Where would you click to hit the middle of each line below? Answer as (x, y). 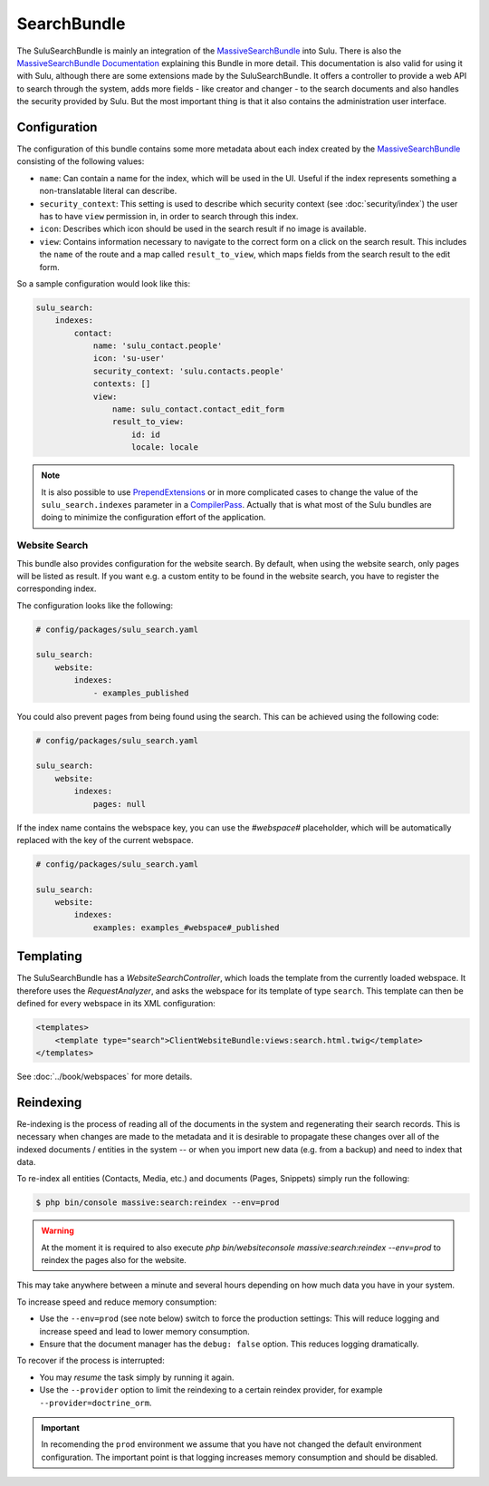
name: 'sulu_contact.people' (158, 346)
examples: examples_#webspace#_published (186, 928)
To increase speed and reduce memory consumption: (117, 1302)
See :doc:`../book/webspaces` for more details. (105, 1076)
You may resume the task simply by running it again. (137, 1377)
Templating (49, 957)
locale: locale (165, 447)
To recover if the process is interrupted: (91, 1361)
